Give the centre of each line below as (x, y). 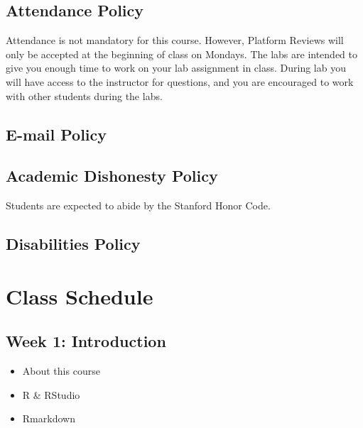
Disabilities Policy (73, 244)
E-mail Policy (56, 134)
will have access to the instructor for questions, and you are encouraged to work (180, 81)
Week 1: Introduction (86, 341)
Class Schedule (80, 296)
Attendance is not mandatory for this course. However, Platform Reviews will (175, 40)
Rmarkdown (49, 418)
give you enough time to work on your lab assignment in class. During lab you (176, 68)
